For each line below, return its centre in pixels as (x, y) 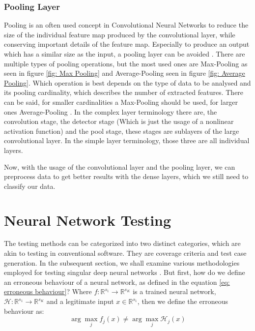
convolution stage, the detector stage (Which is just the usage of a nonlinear (119, 121)
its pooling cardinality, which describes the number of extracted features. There (124, 92)
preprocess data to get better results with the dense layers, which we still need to (126, 176)
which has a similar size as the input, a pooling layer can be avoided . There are (125, 54)
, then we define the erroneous (183, 301)
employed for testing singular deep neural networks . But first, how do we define (125, 272)
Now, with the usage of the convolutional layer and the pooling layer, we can (120, 166)
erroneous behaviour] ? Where (48, 291)
